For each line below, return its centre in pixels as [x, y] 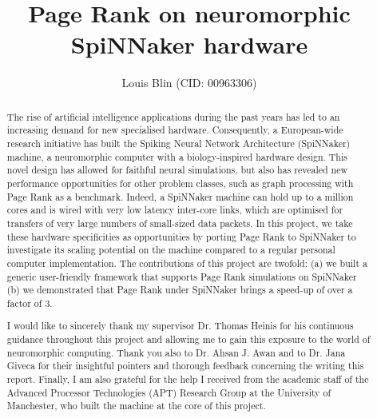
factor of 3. [30, 303]
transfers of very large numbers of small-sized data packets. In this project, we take [180, 223]
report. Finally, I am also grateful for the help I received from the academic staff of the [188, 379]
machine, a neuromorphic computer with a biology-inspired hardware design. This [177, 156]
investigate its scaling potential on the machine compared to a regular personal [171, 250]
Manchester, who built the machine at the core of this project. [136, 406]
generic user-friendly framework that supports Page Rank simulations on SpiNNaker [182, 276]
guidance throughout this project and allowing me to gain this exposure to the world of [188, 339]
